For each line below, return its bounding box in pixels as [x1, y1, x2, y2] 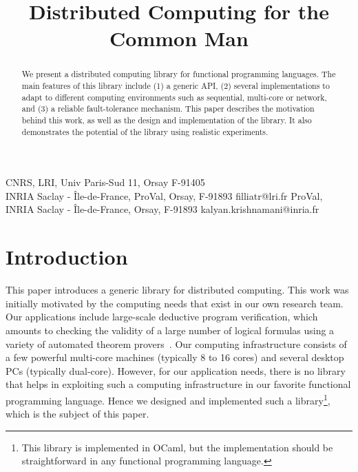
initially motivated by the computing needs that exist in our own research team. [6, 296, 344, 310]
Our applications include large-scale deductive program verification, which [6, 309, 318, 324]
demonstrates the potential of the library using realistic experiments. [21, 125, 268, 137]
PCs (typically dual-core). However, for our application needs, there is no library [6, 363, 346, 378]
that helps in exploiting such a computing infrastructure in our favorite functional [6, 377, 351, 391]
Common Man [109, 24, 249, 52]
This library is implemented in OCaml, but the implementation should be [21, 440, 333, 454]
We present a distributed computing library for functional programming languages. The [21, 68, 336, 80]
